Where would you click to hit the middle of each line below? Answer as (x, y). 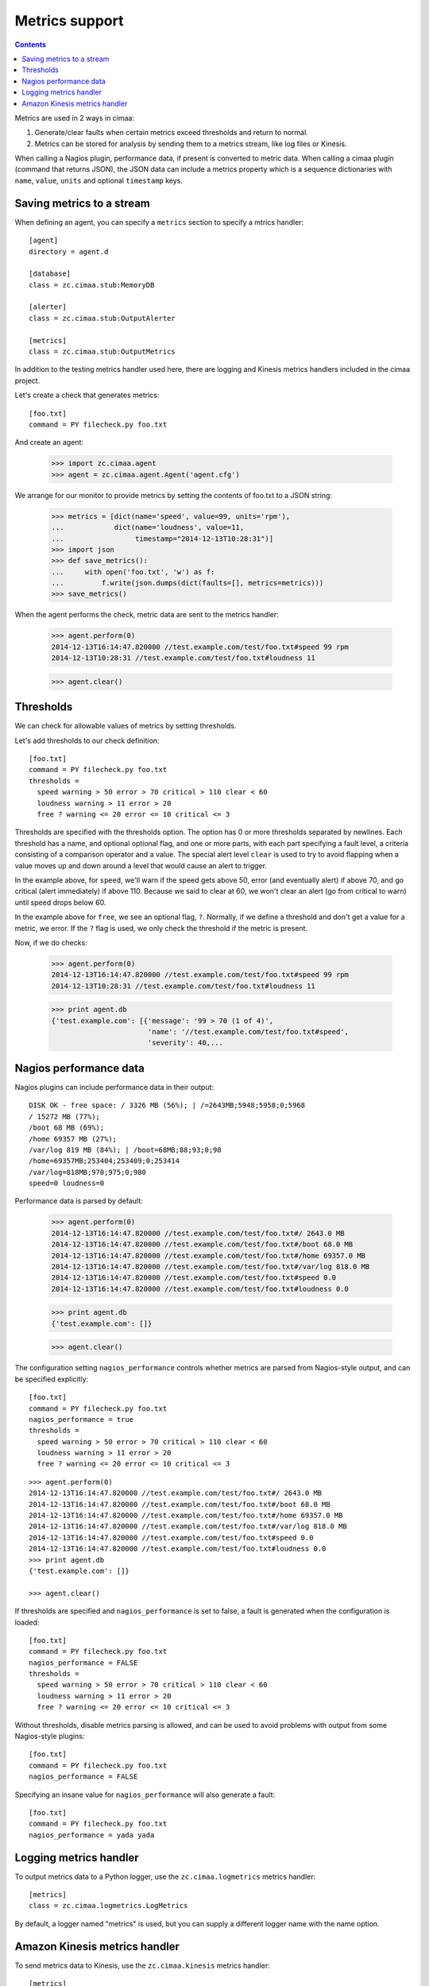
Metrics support (69, 21)
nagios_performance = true (81, 1419)
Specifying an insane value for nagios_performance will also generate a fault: (145, 1795)
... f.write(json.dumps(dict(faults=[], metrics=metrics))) (187, 583)
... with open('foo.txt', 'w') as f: (133, 572)
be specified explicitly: (52, 1379)
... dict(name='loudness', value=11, (148, 527)
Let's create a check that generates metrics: (87, 395)
